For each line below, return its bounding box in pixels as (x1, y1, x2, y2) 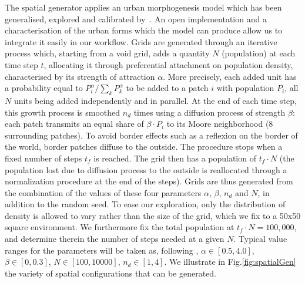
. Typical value (233, 233, 287, 245)
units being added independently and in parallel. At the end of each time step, (14, 94, 297, 106)
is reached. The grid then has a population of (93, 151, 256, 164)
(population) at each (222, 47, 296, 59)
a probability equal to (5, 82, 83, 94)
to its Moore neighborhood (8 (166, 117, 273, 130)
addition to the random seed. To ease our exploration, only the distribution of (5, 198, 286, 210)
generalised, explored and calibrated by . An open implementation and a (5, 12, 267, 25)
